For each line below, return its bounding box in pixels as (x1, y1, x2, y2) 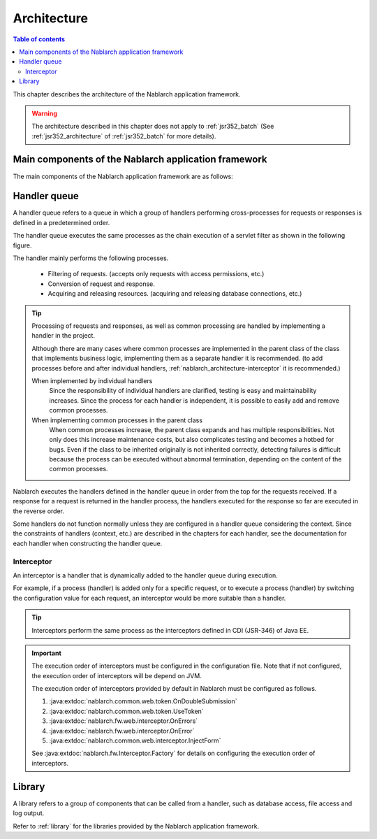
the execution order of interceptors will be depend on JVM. (31, 671, 202, 680)
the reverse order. (13, 507, 64, 515)
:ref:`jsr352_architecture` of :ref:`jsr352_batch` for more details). (31, 131, 216, 140)
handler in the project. (31, 331, 96, 340)
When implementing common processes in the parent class (31, 416, 202, 424)
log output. (13, 809, 45, 817)
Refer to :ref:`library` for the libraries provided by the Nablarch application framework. (13, 822, 260, 830)
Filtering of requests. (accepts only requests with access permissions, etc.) (47, 270, 265, 278)
